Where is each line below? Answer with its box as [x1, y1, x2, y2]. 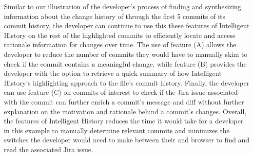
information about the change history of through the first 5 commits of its [4, 11, 225, 21]
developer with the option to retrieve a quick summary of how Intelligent [4, 68, 222, 78]
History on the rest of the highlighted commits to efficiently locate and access [4, 30, 235, 40]
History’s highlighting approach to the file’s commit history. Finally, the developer [4, 77, 250, 87]
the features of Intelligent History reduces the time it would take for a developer [4, 116, 244, 126]
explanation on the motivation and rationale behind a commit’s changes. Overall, [4, 106, 247, 116]
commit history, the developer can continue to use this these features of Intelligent [4, 20, 250, 31]
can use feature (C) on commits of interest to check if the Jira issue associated [4, 87, 238, 97]
